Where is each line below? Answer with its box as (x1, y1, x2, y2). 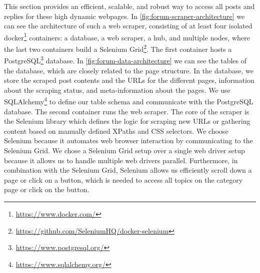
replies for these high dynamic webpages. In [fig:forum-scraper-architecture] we (4, 10, 245, 21)
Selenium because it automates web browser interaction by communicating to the (4, 135, 253, 146)
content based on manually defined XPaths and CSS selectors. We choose (4, 125, 228, 136)
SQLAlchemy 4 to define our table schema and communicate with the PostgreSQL (4, 95, 253, 106)
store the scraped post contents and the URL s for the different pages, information (4, 75, 254, 85)
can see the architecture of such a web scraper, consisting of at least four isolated (4, 20, 252, 31)
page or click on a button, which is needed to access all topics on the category (4, 174, 243, 185)
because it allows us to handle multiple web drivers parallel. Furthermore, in (4, 155, 238, 165)
